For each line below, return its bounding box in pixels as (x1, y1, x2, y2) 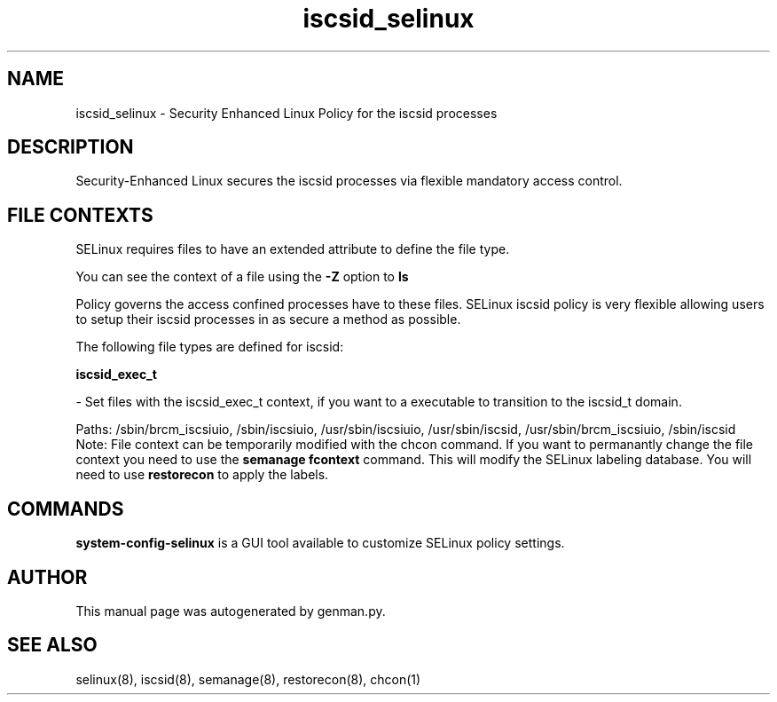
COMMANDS (7, 497, 124, 520)
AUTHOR (7, 565, 88, 588)
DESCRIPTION (7, 136, 134, 159)
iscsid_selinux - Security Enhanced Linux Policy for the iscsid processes (75, 105, 498, 121)
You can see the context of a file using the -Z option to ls (75, 269, 409, 285)
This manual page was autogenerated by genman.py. (75, 603, 386, 619)
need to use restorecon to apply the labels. (75, 467, 329, 483)
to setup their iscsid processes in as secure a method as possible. (75, 312, 461, 327)
